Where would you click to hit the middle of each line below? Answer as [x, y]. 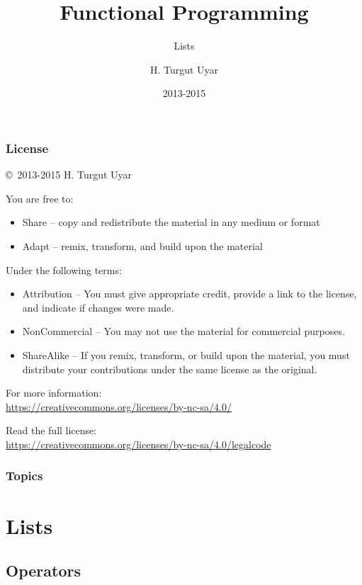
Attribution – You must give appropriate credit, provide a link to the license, [190, 294]
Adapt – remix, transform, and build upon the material [142, 245]
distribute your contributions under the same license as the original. [170, 369]
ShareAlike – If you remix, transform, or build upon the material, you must [186, 354]
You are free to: [40, 198]
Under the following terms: [64, 269]
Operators [43, 570]
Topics [24, 476]
